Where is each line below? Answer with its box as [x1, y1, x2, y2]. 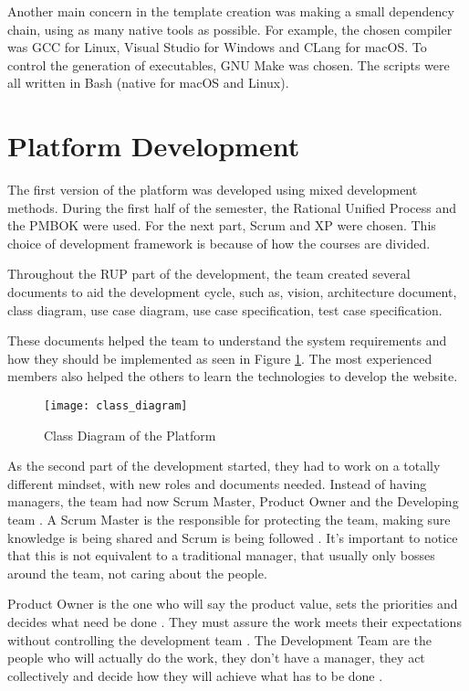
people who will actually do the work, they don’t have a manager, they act [7, 648, 425, 667]
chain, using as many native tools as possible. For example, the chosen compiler [7, 19, 453, 38]
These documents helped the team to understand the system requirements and [7, 331, 447, 350]
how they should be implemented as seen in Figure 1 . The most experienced [7, 348, 433, 367]
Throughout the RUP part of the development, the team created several [7, 264, 411, 283]
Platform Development [7, 127, 300, 165]
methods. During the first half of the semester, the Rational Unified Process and [7, 197, 456, 217]
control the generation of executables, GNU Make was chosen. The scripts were [7, 55, 450, 74]
